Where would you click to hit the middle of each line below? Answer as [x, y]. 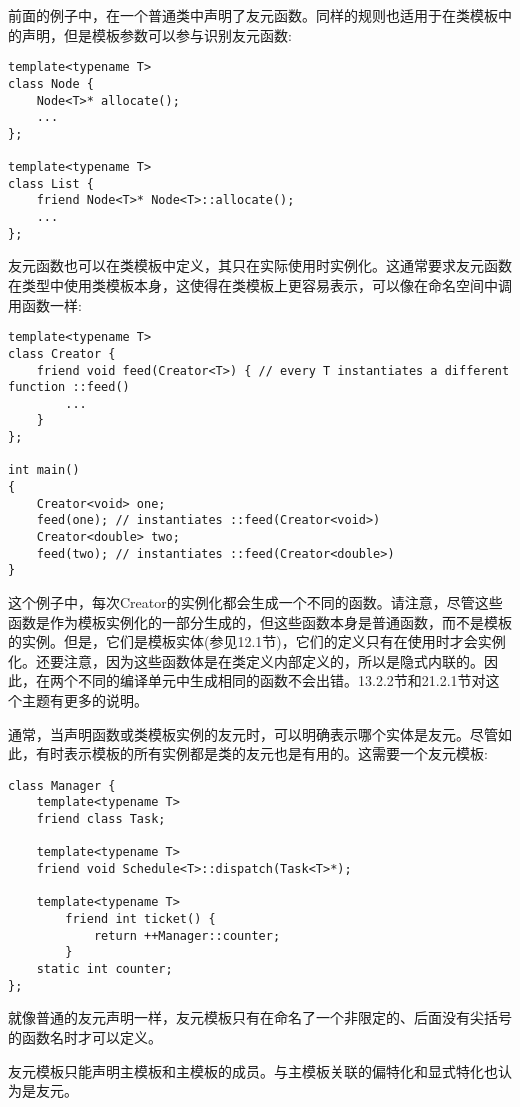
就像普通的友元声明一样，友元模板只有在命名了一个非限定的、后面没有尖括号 [260, 1017]
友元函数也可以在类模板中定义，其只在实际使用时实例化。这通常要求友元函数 [260, 265]
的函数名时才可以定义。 [85, 1036]
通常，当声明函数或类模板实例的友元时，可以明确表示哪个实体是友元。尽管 [253, 733]
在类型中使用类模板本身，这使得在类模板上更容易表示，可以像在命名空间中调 [260, 285]
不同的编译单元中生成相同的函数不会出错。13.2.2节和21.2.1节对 [281, 680]
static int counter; [104, 969]
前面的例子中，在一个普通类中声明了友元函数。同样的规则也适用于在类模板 [253, 15]
